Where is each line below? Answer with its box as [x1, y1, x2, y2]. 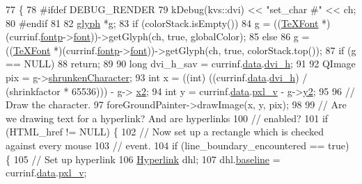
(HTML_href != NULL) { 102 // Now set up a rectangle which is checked [6, 124, 324, 139]
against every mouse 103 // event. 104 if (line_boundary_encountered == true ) [6, 137, 349, 152]
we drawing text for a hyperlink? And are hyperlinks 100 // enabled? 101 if [6, 110, 329, 125]
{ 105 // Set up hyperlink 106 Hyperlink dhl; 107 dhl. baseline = [6, 151, 281, 166]
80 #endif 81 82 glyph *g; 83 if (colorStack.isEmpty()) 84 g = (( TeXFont [6, 15, 319, 30]
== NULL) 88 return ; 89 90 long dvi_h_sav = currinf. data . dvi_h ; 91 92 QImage [6, 56, 356, 71]
